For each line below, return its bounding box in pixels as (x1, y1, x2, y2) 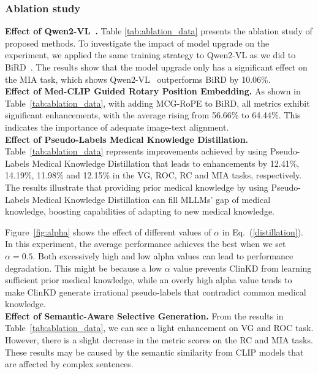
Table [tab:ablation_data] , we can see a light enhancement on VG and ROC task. (5, 321, 314, 334)
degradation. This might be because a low (5, 261, 162, 274)
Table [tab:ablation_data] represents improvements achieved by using (5, 145, 268, 158)
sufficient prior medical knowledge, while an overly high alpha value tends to (5, 273, 292, 286)
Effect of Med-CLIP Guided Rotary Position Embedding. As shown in (5, 85, 301, 97)
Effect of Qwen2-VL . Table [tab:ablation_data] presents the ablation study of (5, 25, 312, 37)
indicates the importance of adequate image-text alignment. (5, 120, 229, 133)
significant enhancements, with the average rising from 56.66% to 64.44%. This (5, 109, 301, 121)
